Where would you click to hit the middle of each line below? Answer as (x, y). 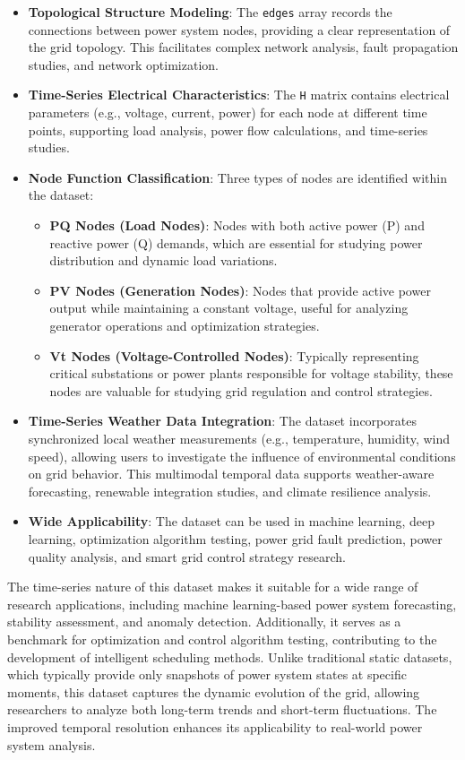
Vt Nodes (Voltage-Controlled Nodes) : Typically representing (234, 355)
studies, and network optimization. (123, 64)
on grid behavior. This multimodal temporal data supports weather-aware (231, 474)
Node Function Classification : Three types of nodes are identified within (237, 177)
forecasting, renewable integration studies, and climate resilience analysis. (230, 491)
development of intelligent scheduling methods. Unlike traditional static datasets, (230, 656)
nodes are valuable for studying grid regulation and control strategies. (241, 390)
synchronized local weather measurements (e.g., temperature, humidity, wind (239, 438)
